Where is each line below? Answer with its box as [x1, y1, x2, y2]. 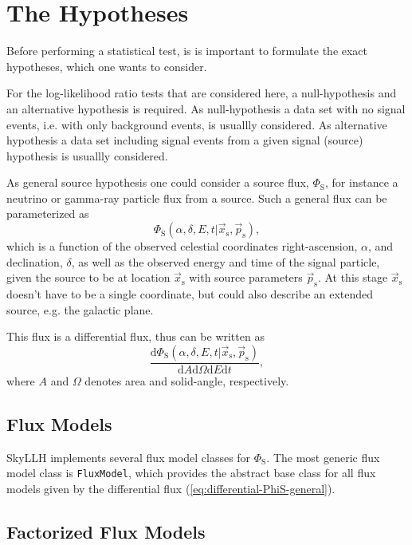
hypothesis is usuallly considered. [6, 147, 168, 164]
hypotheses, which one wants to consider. [6, 57, 207, 74]
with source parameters [189, 269, 303, 286]
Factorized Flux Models [6, 519, 206, 543]
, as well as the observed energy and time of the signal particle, [71, 253, 380, 270]
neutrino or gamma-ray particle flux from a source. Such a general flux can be [6, 189, 387, 206]
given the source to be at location [6, 269, 171, 286]
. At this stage [317, 269, 388, 286]
